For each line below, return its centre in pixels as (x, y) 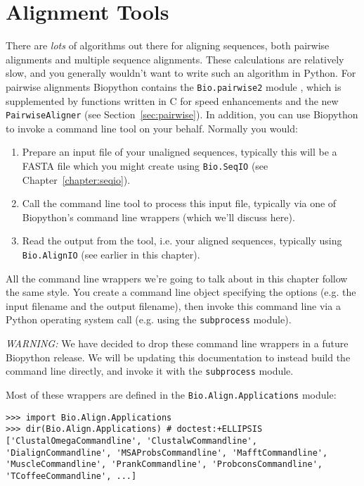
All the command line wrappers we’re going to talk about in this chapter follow (177, 278)
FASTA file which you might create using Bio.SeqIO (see (145, 166)
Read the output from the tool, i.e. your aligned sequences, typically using (182, 241)
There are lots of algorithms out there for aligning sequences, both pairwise (168, 45)
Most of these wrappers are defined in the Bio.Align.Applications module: (171, 394)
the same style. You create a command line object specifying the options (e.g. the (181, 292)
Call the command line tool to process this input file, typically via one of (179, 203)
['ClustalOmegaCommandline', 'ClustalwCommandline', (131, 441)
